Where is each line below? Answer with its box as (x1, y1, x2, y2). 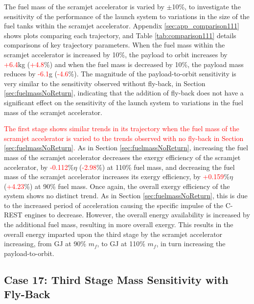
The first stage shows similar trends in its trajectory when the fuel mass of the (4, 123, 239, 134)
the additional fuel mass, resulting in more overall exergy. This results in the (4, 219, 233, 230)
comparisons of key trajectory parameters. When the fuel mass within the (4, 40, 225, 50)
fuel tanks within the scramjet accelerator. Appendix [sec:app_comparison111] (4, 21, 239, 31)
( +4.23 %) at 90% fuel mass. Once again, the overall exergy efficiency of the (4, 181, 230, 191)
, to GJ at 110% (97, 238, 145, 249)
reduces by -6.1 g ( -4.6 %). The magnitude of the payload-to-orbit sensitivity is (4, 69, 236, 79)
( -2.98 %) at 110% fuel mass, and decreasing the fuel (79, 162, 235, 172)
